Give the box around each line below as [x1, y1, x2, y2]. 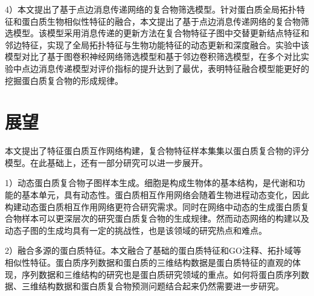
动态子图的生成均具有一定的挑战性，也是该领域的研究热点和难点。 [5, 224, 267, 236]
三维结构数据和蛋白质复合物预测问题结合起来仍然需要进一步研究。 [21, 280, 284, 292]
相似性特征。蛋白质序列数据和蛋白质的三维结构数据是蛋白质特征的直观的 [5, 256, 292, 269]
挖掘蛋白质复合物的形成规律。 [5, 74, 123, 86]
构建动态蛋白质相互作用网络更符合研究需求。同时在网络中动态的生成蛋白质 [5, 200, 301, 213]
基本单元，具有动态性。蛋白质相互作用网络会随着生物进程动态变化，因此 [21, 188, 309, 201]
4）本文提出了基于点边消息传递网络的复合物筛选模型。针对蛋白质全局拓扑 [5, 3, 296, 15]
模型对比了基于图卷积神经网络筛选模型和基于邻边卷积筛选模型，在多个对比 [5, 50, 301, 63]
